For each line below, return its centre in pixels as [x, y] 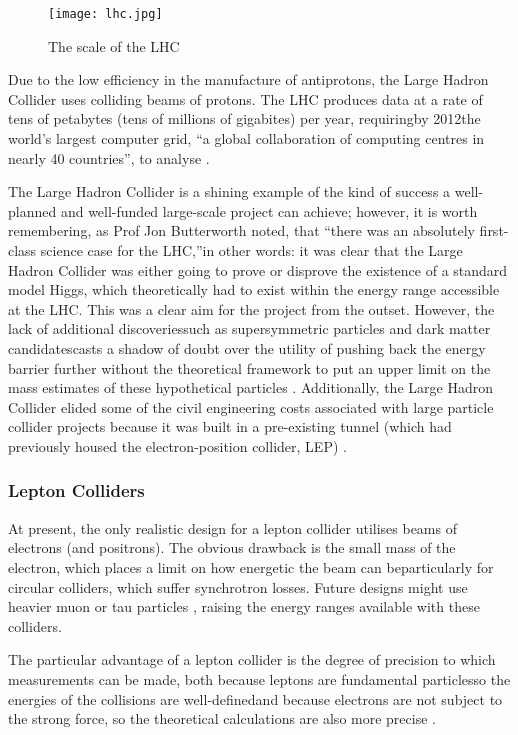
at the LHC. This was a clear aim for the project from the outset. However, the [251, 308]
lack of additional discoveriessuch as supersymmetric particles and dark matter [249, 328]
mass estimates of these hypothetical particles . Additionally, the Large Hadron [250, 387]
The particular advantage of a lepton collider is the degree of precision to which [252, 659]
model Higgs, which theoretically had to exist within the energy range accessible [254, 289]
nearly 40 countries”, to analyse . [109, 157]
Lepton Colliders [76, 490]
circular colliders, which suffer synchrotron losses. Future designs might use [238, 586]
